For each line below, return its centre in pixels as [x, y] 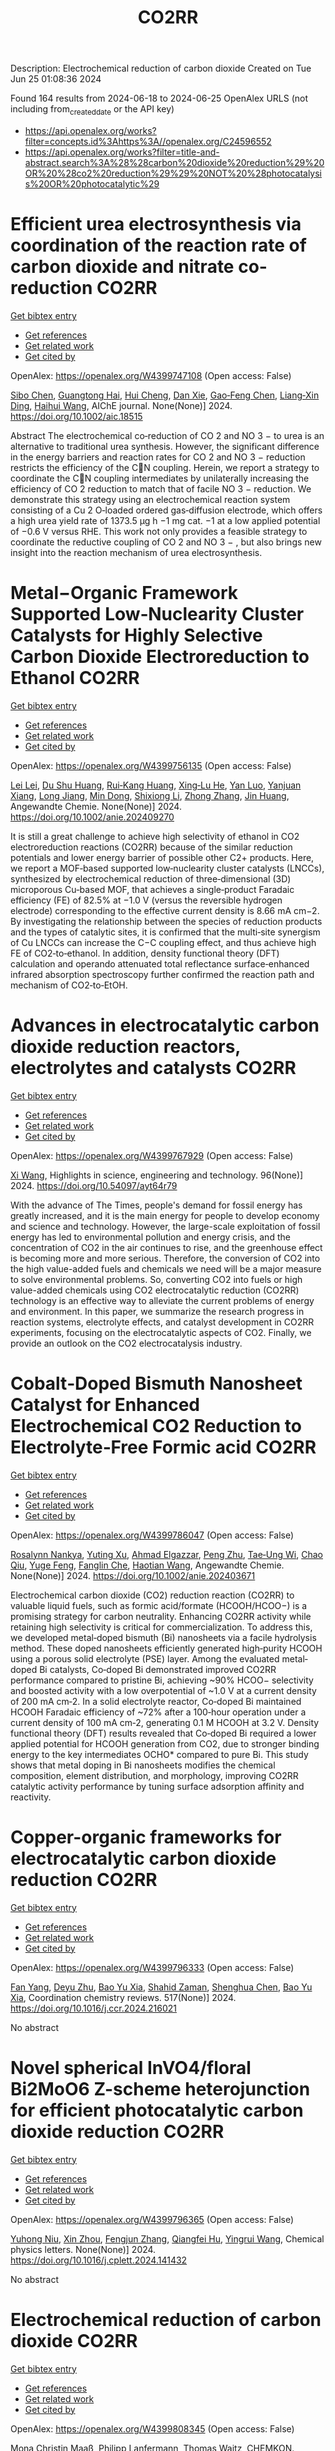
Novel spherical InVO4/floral [131, 2067]
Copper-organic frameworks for [146, 1837]
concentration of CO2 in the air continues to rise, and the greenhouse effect [166, 1247]
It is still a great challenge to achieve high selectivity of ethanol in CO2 [155, 836]
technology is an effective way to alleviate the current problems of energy [162, 1300]
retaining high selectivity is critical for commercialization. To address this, [161, 1627]
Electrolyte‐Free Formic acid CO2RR [163, 1447]
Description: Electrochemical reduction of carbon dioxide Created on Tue [161, 68]
